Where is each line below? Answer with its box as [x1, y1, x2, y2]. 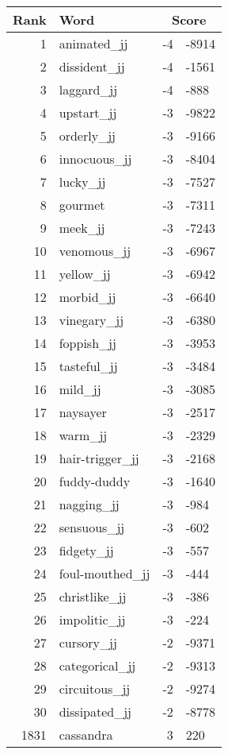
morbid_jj [59, 288, 116, 306]
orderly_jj [59, 126, 116, 145]
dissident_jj [59, 57, 125, 75]
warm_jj [59, 426, 108, 444]
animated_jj [59, 34, 128, 52]
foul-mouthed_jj [59, 564, 150, 582]
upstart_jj [59, 103, 117, 122]
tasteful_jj [59, 357, 118, 375]
